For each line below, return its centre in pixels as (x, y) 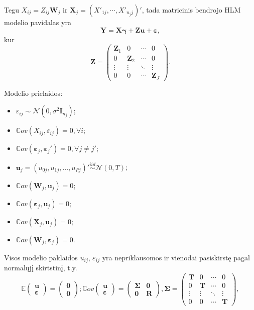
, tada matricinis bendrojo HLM (191, 10)
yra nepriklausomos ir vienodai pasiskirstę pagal (176, 257)
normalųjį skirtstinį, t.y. (41, 268)
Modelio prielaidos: (33, 93)
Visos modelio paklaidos (41, 257)
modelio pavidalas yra (38, 22)
